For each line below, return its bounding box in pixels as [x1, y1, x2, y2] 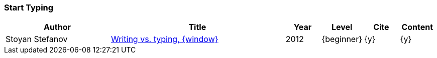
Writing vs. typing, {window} [111, 34, 219, 44]
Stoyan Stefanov [6, 34, 68, 44]
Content [401, 22, 433, 32]
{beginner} [321, 34, 363, 44]
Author [43, 22, 71, 32]
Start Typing [4, 2, 54, 12]
